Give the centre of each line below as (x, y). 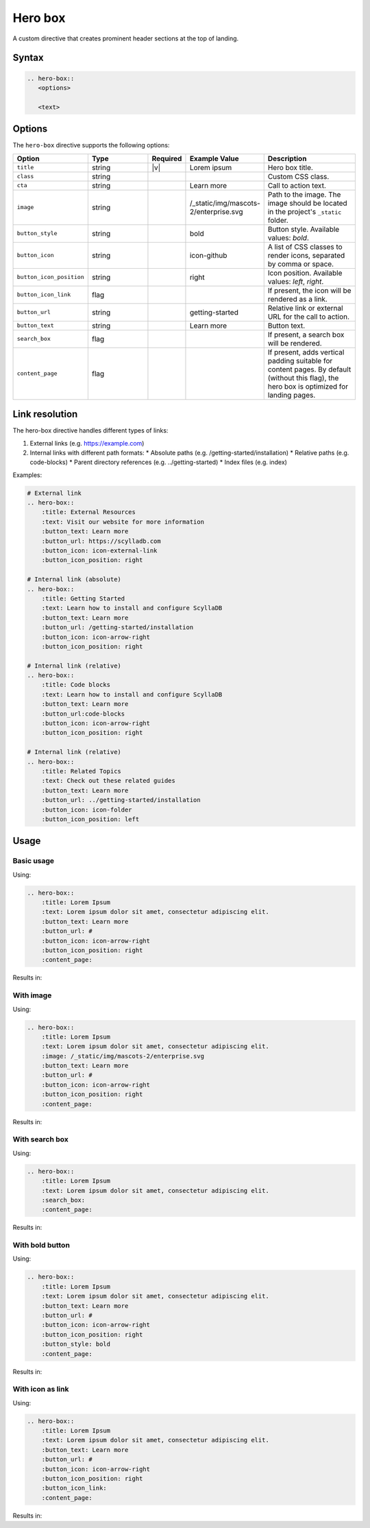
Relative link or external (305, 308)
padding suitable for (300, 361)
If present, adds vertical (306, 352)
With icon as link (41, 1390)
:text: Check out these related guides (109, 781)
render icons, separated (306, 255)
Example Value (214, 158)
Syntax (28, 58)
